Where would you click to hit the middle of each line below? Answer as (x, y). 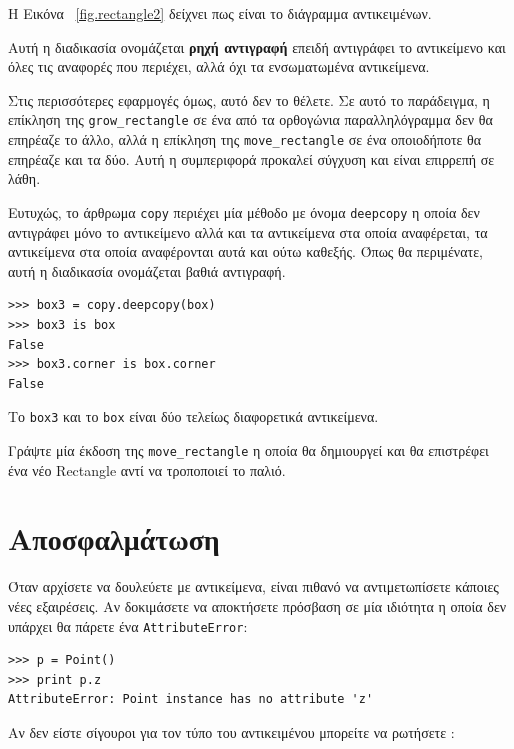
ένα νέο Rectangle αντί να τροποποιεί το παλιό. (147, 469)
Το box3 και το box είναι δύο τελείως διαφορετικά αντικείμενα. (193, 416)
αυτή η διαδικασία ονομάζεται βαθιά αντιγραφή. (147, 270)
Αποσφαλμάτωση (114, 538)
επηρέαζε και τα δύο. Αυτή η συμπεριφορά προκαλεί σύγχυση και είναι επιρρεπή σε (251, 158)
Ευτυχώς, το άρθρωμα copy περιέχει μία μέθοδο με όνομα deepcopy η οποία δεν (244, 211)
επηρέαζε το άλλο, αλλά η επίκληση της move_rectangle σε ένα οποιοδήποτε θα (245, 139)
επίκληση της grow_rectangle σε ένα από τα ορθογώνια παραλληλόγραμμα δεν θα (250, 119)
